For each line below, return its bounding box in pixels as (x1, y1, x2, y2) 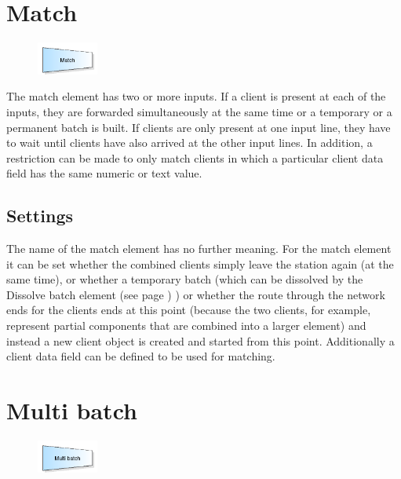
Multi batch (6, 394, 137, 426)
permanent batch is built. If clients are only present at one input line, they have (6, 119, 391, 135)
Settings (6, 203, 73, 228)
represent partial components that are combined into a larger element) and (6, 317, 366, 334)
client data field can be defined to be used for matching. (6, 348, 275, 364)
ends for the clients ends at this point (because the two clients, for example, (6, 302, 371, 318)
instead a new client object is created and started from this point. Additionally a (6, 332, 395, 349)
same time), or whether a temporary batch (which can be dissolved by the (6, 271, 363, 287)
